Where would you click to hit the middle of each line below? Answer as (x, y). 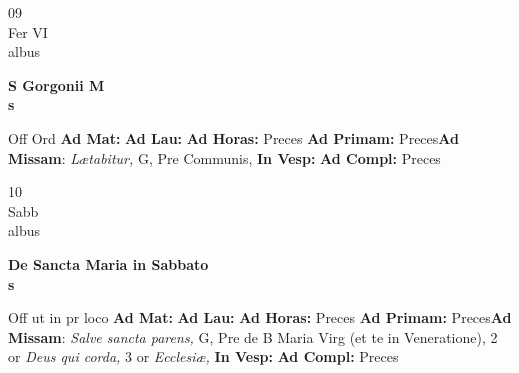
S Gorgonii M (56, 84)
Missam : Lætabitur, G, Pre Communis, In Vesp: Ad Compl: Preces (224, 157)
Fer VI (28, 31)
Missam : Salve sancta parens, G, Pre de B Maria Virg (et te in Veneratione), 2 (253, 336)
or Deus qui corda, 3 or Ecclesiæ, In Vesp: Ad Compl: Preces (203, 356)
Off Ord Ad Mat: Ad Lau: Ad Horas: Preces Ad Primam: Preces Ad (233, 137)
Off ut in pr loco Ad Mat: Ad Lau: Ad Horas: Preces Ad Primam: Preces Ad (260, 317)
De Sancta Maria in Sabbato (108, 263)
